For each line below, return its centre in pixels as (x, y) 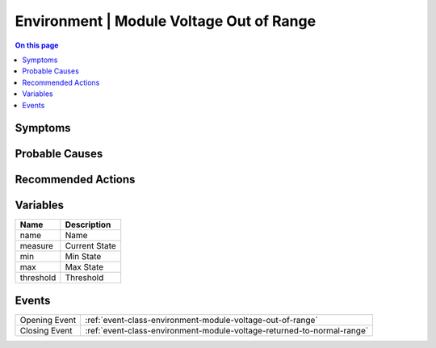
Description (88, 224)
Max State (84, 267)
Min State (83, 257)
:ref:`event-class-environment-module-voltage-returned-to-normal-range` (227, 330)
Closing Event (46, 330)
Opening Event (48, 320)
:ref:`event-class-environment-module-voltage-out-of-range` (201, 320)
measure (37, 246)
